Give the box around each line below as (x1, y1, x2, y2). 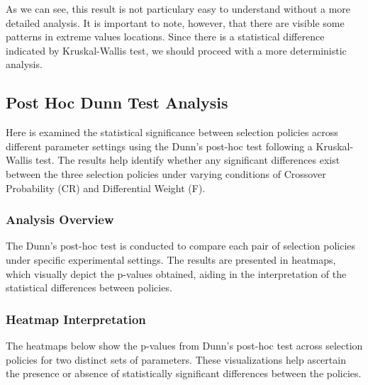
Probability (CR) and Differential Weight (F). (6, 180, 206, 195)
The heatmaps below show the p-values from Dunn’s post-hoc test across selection (6, 337, 363, 352)
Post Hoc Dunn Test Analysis (6, 91, 228, 113)
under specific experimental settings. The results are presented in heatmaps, (6, 252, 336, 267)
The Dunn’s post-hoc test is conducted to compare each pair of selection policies (6, 238, 356, 253)
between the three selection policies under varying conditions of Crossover (6, 166, 326, 181)
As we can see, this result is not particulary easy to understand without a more (6, 1, 351, 16)
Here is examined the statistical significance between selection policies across (6, 125, 338, 140)
